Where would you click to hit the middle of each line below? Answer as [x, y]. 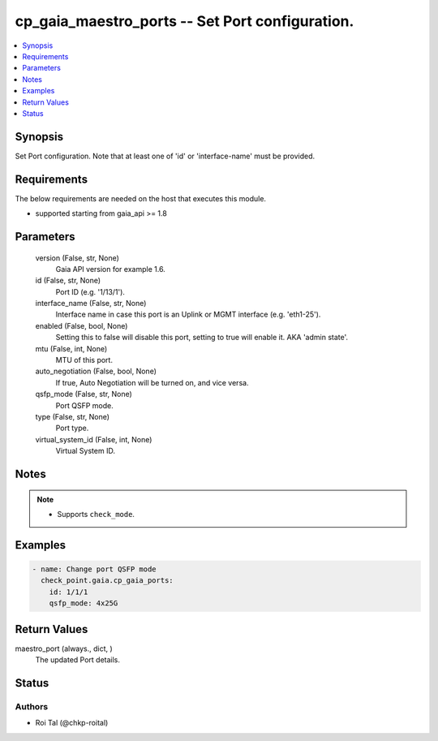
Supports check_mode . [96, 514]
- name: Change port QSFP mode [94, 569]
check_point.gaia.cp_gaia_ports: [107, 581]
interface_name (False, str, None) [91, 304]
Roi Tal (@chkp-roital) [72, 723]
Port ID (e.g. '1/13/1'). [90, 291]
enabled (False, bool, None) [82, 325]
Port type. [72, 428]
